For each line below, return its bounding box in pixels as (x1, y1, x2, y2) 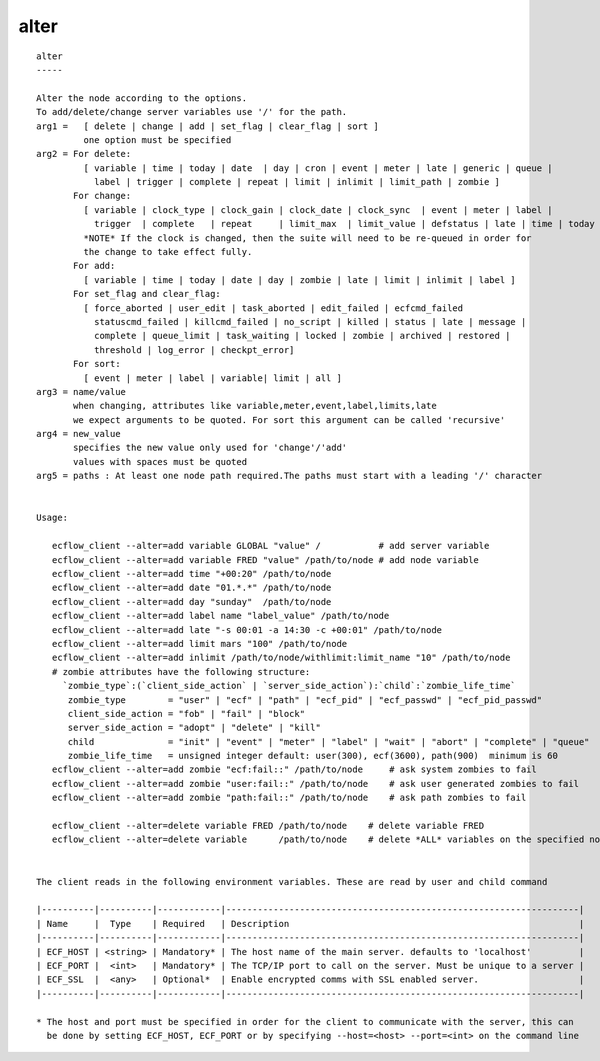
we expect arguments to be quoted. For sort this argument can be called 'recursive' (73, 414, 506, 425)
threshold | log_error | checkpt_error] (93, 344, 295, 355)
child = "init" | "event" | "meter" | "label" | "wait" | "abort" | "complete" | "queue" (67, 736, 590, 747)
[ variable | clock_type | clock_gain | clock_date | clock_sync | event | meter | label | (83, 204, 554, 215)
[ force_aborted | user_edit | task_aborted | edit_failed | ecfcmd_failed (83, 302, 464, 314)
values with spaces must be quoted (73, 456, 248, 467)
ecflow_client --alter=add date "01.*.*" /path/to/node (51, 582, 332, 594)
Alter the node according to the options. (36, 92, 248, 104)
